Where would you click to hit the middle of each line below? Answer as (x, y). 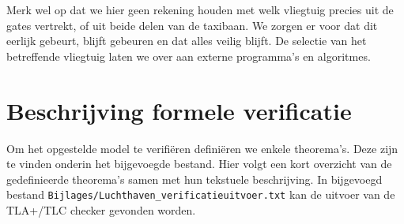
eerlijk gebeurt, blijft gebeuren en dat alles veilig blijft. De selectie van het (187, 41)
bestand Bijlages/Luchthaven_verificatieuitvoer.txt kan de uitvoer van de (201, 194)
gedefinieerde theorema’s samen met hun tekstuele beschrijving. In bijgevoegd (194, 179)
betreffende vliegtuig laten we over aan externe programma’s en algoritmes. (189, 56)
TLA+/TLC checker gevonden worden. (101, 209)
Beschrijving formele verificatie (179, 110)
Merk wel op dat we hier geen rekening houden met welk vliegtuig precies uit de (200, 9)
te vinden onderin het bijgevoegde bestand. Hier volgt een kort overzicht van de (199, 164)
